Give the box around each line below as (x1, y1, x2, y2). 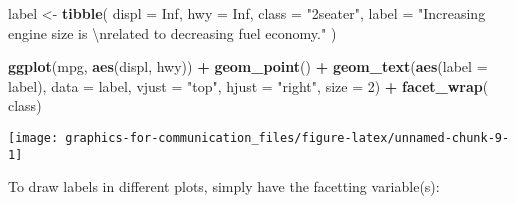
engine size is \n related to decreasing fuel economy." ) (8, 22, 337, 43)
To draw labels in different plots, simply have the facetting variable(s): (8, 176, 440, 197)
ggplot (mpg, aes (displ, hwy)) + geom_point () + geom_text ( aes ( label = (8, 56, 488, 77)
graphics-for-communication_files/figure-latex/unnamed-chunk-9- (65, 130, 510, 145)
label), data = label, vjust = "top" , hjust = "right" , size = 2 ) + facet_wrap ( (8, 75, 489, 96)
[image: (8, 130, 59, 145)
